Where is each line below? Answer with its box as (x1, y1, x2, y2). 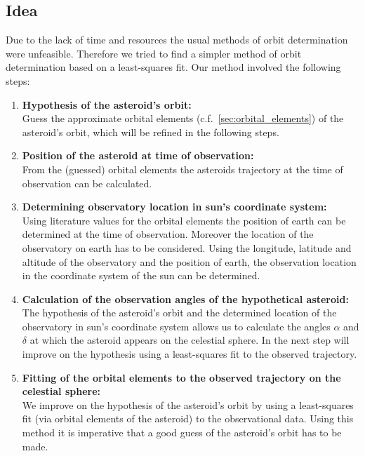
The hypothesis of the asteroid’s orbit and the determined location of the (22, 305, 337, 320)
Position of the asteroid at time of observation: (22, 148, 254, 163)
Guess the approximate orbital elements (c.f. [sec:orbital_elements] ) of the (22, 111, 344, 126)
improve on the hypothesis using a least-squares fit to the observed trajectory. (22, 347, 357, 361)
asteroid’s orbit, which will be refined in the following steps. (22, 124, 279, 139)
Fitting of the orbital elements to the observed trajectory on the (22, 370, 341, 384)
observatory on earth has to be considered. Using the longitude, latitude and (22, 240, 352, 255)
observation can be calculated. (22, 175, 152, 190)
